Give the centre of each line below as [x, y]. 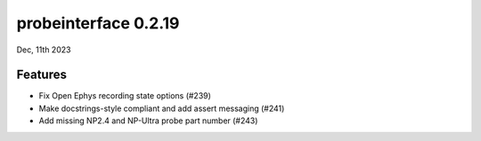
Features [41, 75]
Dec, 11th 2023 [44, 50]
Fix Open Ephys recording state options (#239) [125, 96]
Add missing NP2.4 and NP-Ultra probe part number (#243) [148, 121]
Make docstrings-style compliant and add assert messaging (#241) [162, 108]
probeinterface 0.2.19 [98, 23]
